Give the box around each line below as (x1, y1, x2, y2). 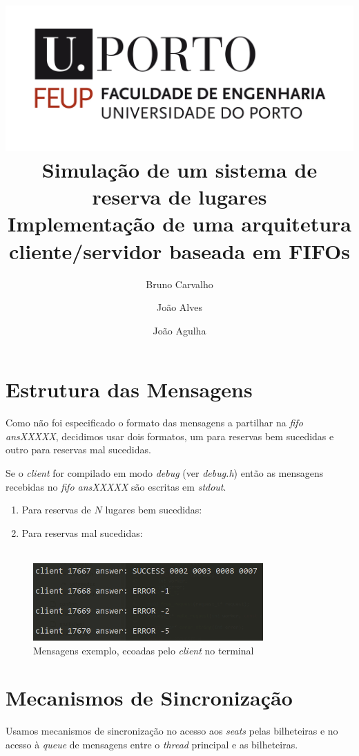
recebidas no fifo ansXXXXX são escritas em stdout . (6, 479, 226, 493)
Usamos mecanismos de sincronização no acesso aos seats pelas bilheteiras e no (6, 724, 338, 738)
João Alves (157, 300, 202, 314)
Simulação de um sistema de (41, 155, 318, 184)
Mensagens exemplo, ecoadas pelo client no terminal (33, 643, 254, 657)
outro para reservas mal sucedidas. (6, 442, 151, 457)
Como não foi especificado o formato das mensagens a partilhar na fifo (6, 415, 303, 430)
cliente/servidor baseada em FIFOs (9, 236, 350, 265)
